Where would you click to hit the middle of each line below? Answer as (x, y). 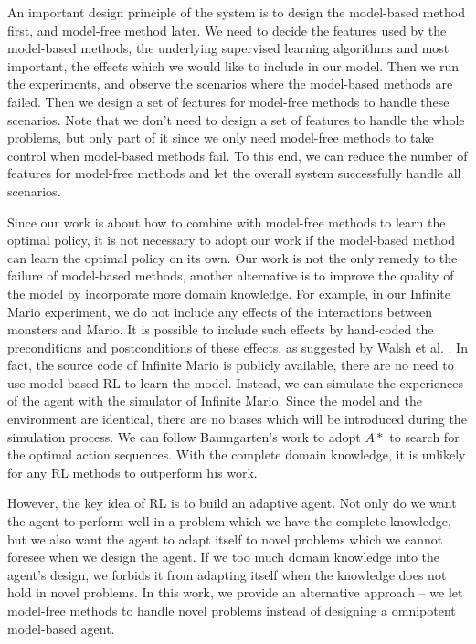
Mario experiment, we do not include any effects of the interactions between (220, 311)
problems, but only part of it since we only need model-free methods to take (221, 137)
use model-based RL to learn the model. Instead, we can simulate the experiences (235, 382)
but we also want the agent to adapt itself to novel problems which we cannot (225, 538)
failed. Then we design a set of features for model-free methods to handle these (228, 101)
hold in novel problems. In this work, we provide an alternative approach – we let (235, 592)
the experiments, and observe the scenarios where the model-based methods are (230, 84)
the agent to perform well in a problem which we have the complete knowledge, (229, 521)
